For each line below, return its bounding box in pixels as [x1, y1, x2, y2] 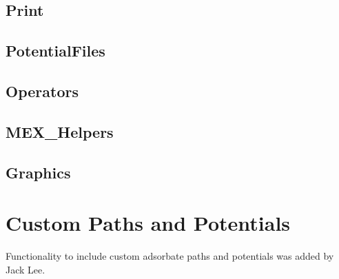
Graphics [6, 161, 71, 183]
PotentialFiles [6, 40, 105, 61]
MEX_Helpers [6, 121, 114, 142]
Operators [6, 80, 79, 101]
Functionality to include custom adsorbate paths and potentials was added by [6, 249, 334, 263]
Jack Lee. [6, 262, 45, 276]
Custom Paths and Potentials [6, 209, 291, 237]
